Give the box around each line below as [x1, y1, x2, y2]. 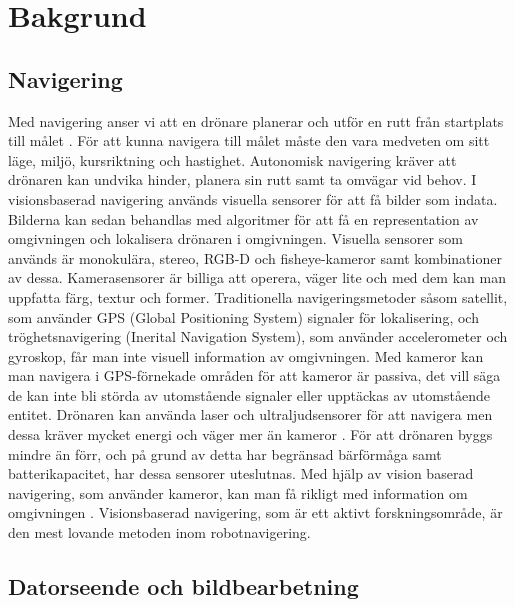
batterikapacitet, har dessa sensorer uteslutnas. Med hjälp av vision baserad [8, 463, 474, 484]
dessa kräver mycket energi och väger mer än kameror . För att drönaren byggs [8, 424, 493, 445]
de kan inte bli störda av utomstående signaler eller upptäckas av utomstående [8, 384, 490, 405]
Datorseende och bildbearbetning [8, 571, 359, 602]
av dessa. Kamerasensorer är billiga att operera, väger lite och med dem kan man [8, 267, 506, 288]
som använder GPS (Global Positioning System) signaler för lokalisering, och [8, 306, 479, 327]
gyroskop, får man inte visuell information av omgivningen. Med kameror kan [8, 345, 484, 366]
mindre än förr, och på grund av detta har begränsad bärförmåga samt [8, 443, 442, 464]
